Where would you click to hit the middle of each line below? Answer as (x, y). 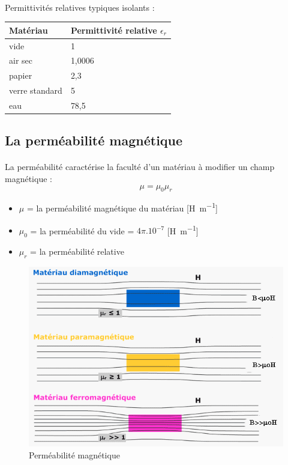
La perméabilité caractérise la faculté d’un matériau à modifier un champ (140, 167)
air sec (21, 60)
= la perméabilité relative (77, 251)
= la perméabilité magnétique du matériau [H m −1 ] (122, 207)
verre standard (36, 90)
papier (21, 75)
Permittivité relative (114, 30)
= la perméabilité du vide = (82, 230)
